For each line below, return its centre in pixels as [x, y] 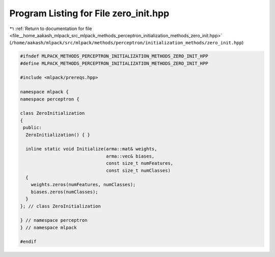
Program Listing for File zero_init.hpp [89, 13]
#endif [28, 242]
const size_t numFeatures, [140, 163]
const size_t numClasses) [138, 170]
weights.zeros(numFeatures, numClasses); [83, 185]
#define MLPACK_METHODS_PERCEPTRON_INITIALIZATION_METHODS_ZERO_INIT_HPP [114, 63]
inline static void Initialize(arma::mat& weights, [91, 149]
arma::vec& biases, [130, 156]
